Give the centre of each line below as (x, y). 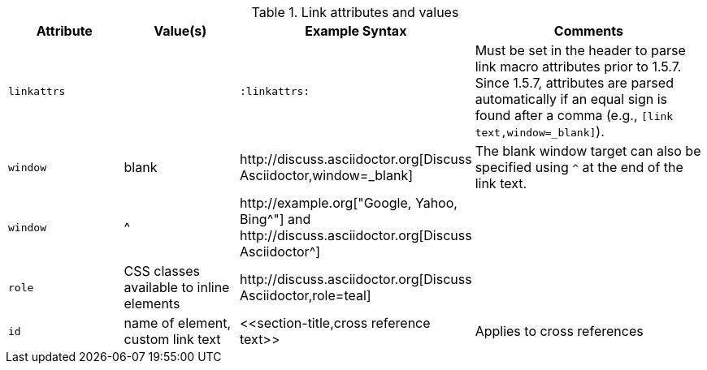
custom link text (172, 339)
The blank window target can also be (588, 151)
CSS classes (162, 271)
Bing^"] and (275, 219)
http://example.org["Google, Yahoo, (349, 203)
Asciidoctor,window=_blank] (327, 175)
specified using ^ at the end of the (579, 167)
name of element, (177, 323)
